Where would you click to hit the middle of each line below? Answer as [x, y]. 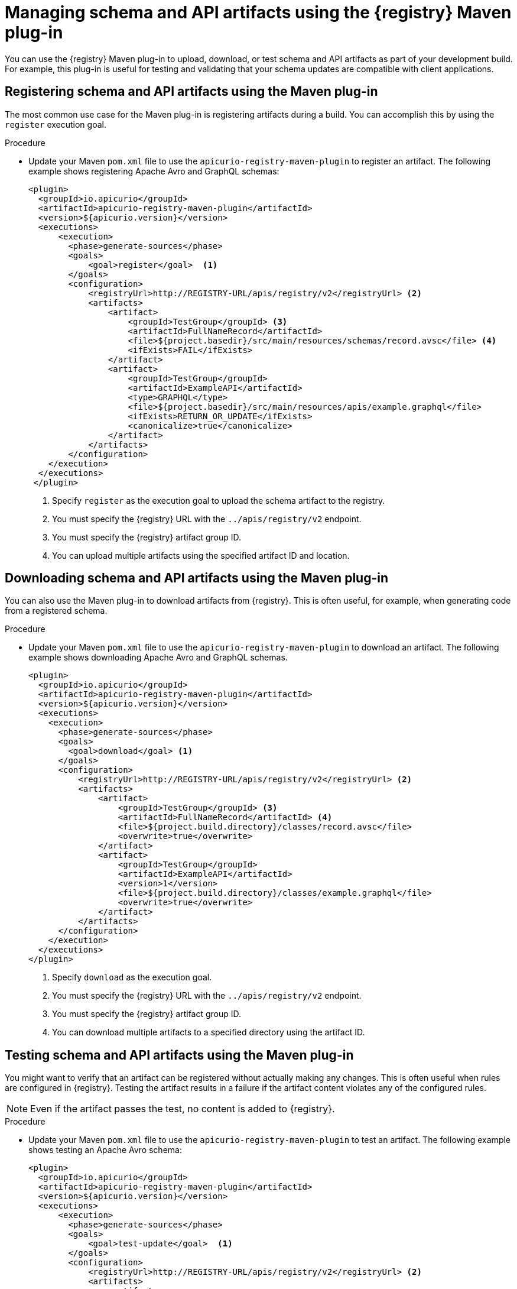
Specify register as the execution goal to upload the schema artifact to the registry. [219, 500]
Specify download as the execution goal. [132, 977]
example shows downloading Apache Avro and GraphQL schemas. [158, 658]
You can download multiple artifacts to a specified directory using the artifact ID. [209, 1032]
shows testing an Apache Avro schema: [105, 1150]
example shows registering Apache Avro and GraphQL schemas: [154, 171]
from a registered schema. [56, 611]
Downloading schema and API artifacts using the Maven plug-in [197, 578]
